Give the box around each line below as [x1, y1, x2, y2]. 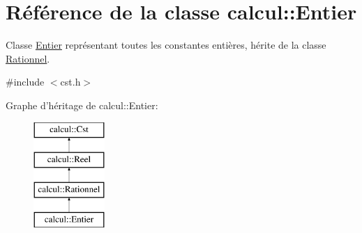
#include [6, 74, 45, 89]
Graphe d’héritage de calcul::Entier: [6, 97, 158, 112]
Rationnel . [6, 51, 50, 65]
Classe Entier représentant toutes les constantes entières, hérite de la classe [6, 38, 326, 52]
